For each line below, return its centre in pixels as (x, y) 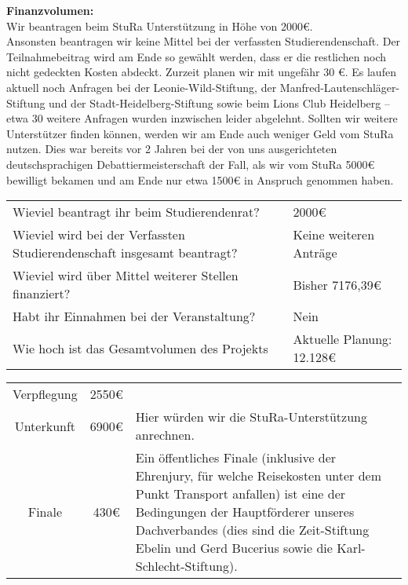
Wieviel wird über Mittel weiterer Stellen (126, 276)
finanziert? (42, 294)
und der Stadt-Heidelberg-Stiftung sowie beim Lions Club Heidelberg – (219, 102)
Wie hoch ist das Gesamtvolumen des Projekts (140, 348)
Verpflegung (45, 394)
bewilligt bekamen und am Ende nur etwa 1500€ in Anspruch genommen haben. (200, 179)
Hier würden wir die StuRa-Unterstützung (251, 417)
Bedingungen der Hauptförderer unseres (245, 512)
